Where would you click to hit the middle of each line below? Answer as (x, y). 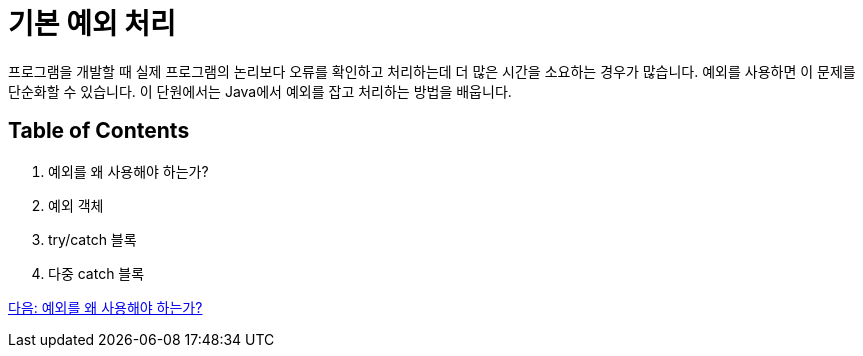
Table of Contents (99, 131)
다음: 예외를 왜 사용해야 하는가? (105, 307)
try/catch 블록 (92, 239)
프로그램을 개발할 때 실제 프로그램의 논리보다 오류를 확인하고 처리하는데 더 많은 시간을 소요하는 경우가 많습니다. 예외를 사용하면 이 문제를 (432, 71)
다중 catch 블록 (96, 273)
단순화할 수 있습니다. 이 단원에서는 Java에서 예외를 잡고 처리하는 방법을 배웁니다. (260, 91)
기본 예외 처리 (92, 24)
